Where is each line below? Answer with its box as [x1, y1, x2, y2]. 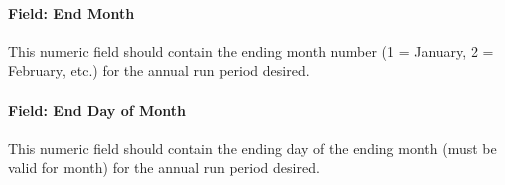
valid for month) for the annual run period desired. [8, 157, 320, 178]
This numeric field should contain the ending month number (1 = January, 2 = [8, 40, 494, 61]
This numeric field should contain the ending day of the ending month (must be [8, 137, 497, 158]
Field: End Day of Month [8, 99, 187, 120]
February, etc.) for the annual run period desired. [8, 60, 310, 81]
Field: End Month [8, 2, 135, 23]
